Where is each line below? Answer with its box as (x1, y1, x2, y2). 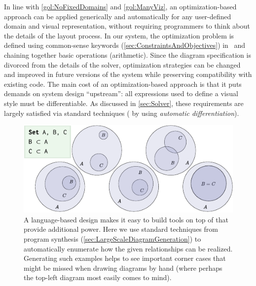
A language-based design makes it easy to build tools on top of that (24, 214, 228, 224)
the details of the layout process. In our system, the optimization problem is (4, 30, 234, 40)
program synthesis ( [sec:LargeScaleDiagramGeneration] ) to (24, 233, 201, 244)
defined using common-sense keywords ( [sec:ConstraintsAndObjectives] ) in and (4, 40, 246, 50)
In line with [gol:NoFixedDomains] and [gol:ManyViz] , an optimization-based (4, 1, 237, 11)
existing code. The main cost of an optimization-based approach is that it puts (4, 78, 242, 89)
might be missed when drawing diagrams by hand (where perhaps (24, 262, 222, 273)
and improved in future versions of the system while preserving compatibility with (4, 69, 252, 79)
